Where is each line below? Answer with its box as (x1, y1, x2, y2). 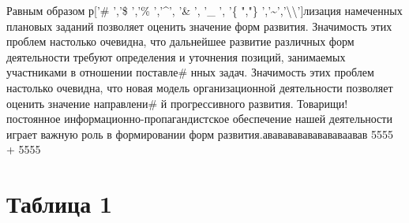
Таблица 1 (6, 188, 113, 220)
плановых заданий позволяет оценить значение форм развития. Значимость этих (6, 17, 392, 34)
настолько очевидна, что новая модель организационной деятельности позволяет (6, 79, 393, 95)
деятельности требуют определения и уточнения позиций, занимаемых (6, 48, 346, 65)
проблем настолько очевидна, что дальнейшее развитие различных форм (6, 33, 355, 50)
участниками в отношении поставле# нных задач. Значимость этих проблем (6, 64, 374, 80)
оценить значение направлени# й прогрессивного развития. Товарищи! (6, 95, 348, 111)
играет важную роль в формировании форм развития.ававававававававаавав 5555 (6, 125, 394, 142)
